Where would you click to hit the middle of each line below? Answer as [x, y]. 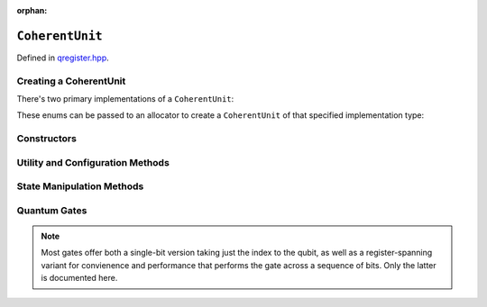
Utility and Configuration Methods [93, 162]
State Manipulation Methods [80, 186]
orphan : [32, 10]
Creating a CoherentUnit [71, 81]
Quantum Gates [52, 210]
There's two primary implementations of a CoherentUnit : [125, 99]
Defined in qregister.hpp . [63, 58]
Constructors [46, 139]
